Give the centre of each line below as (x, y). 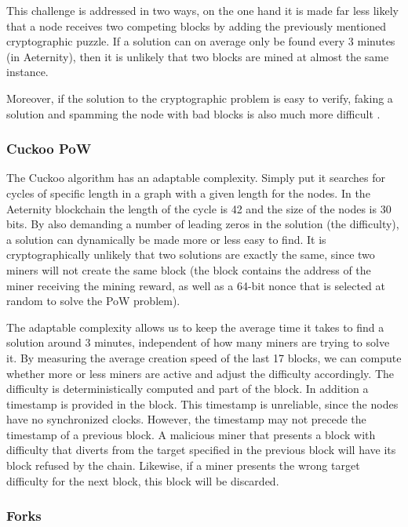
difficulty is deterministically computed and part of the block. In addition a (188, 389)
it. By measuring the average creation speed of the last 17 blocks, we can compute (204, 357)
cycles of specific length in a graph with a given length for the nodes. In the (188, 193)
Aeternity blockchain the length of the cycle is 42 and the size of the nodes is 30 (199, 208)
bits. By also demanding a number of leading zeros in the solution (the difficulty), (203, 224)
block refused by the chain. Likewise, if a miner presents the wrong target (183, 465)
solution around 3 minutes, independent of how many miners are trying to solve (198, 342)
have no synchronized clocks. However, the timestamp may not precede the (186, 419)
